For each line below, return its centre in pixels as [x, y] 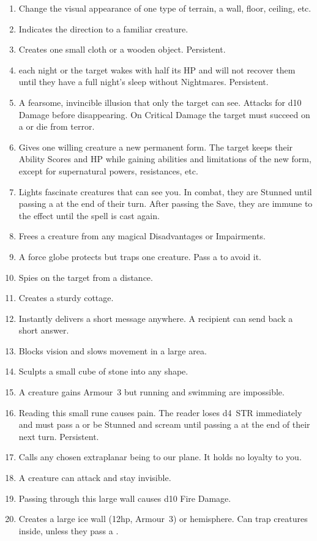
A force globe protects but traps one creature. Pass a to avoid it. [140, 256]
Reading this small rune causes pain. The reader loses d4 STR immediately [160, 412]
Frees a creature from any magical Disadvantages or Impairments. [142, 236]
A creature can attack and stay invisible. [95, 478]
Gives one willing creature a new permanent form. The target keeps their [156, 147]
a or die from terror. [57, 126]
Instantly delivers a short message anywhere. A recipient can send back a [156, 318]
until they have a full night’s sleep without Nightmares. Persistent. [144, 82]
